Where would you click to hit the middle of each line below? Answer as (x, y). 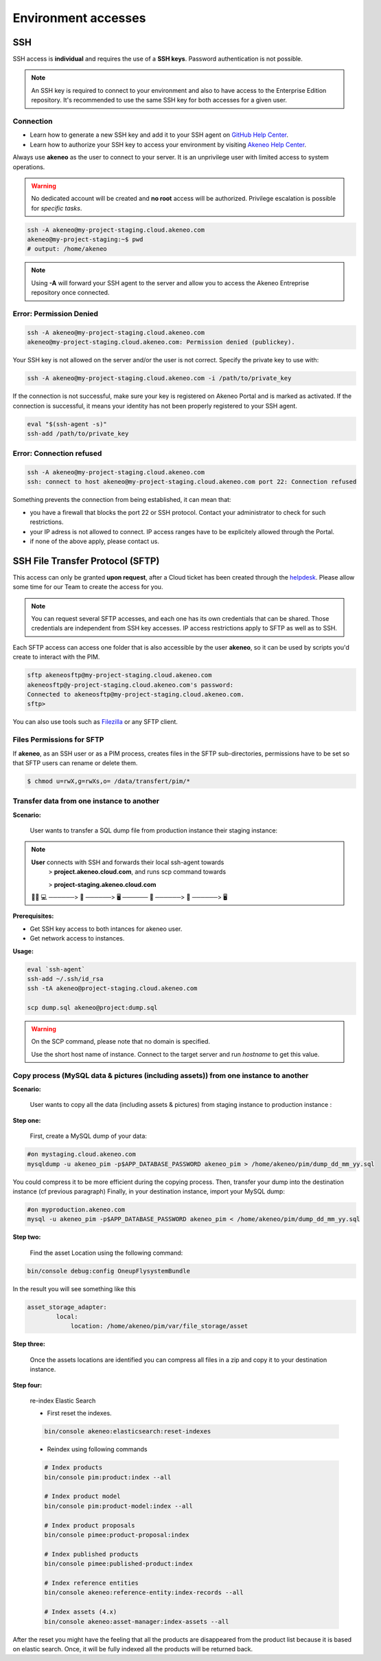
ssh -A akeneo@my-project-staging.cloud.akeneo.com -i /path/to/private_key (159, 378)
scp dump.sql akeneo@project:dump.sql (92, 1008)
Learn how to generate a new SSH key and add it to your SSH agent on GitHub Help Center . (159, 135)
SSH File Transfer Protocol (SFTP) (86, 561)
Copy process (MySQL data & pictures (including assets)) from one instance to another (161, 1075)
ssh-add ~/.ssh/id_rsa (65, 979)
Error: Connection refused (57, 454)
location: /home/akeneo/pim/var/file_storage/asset (159, 1326)
